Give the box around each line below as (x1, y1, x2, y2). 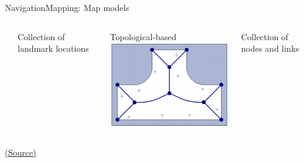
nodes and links (241, 42, 299, 55)
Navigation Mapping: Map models (5, 1, 129, 13)
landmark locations (18, 42, 89, 55)
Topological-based (110, 30, 177, 43)
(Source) (5, 145, 37, 158)
